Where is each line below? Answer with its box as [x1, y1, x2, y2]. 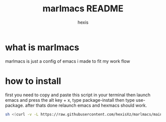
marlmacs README [42, 3, 124, 14]
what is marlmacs [5, 41, 80, 53]
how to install [5, 75, 61, 86]
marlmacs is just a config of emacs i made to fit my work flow [5, 58, 130, 64]
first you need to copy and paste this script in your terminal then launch [5, 92, 151, 98]
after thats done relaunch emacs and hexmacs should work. [25, 102, 147, 108]
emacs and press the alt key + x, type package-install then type [5, 97, 135, 103]
